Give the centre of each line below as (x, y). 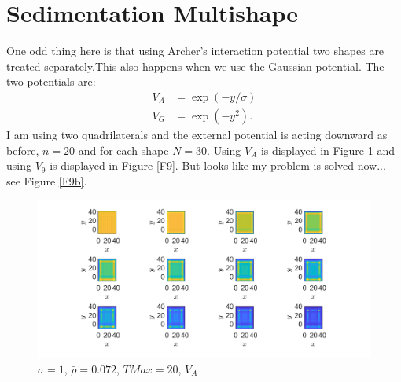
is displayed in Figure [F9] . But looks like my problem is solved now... (218, 165)
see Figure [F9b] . (47, 180)
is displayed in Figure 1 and (327, 150)
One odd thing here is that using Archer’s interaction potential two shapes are (195, 51)
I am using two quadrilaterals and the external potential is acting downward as (197, 134)
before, (23, 150)
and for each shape (123, 150)
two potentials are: (51, 81)
